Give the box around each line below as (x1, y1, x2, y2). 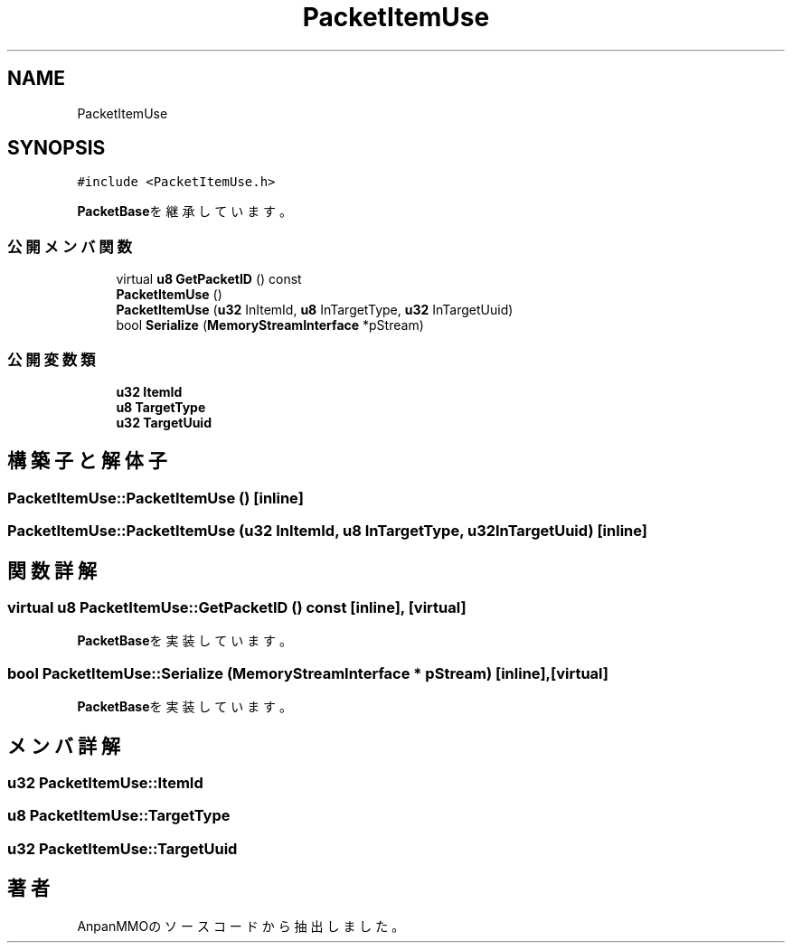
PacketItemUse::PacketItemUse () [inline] (7, 488, 304, 507)
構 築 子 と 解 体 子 (7, 449, 167, 473)
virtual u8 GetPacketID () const (116, 271, 302, 287)
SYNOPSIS (7, 136, 106, 160)
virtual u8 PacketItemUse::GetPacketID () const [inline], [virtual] (7, 598, 467, 616)
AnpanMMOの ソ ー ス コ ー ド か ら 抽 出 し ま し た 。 (77, 917, 405, 934)
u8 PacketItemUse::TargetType (7, 806, 231, 825)
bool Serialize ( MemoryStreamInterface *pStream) (116, 317, 424, 334)
